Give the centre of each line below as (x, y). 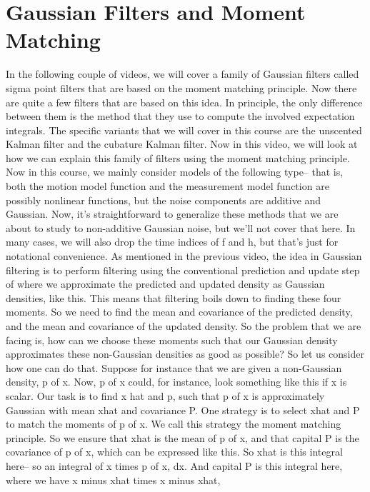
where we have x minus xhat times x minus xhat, (113, 480)
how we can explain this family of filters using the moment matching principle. (178, 157)
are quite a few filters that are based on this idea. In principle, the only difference (184, 102)
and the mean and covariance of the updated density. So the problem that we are (184, 326)
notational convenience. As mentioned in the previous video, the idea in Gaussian (184, 256)
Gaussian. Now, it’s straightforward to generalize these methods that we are (172, 214)
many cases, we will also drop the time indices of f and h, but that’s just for (172, 242)
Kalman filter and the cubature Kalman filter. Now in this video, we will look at (182, 144)
